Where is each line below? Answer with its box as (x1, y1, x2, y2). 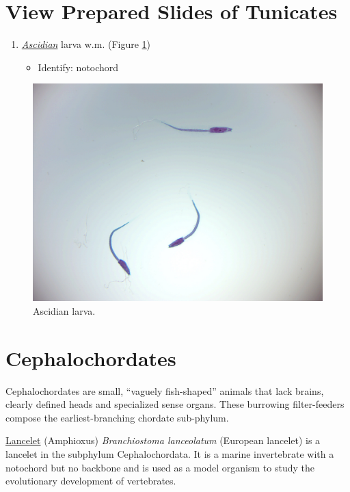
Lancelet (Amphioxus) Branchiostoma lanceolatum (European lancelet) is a (5, 433, 321, 448)
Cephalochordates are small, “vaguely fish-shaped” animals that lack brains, (5, 383, 324, 398)
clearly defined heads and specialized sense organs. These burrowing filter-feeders (5, 397, 345, 411)
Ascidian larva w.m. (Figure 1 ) (21, 37, 151, 51)
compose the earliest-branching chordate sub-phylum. (5, 410, 229, 424)
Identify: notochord (38, 60, 119, 74)
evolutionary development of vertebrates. (5, 474, 176, 488)
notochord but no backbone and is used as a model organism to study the (5, 460, 314, 474)
